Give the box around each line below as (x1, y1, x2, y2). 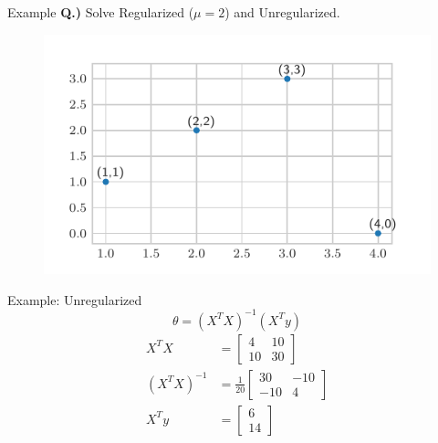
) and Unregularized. (224, 3, 340, 21)
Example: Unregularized (7, 290, 142, 309)
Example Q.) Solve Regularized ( (7, 3, 194, 21)
